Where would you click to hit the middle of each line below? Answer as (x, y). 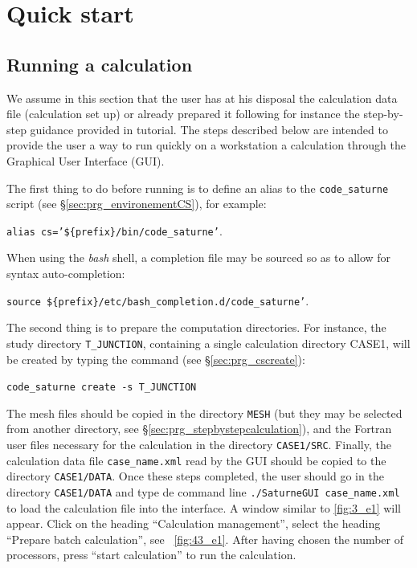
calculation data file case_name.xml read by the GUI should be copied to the (196, 460)
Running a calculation (100, 64)
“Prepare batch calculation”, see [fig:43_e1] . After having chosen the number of (205, 539)
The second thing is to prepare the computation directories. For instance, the (196, 327)
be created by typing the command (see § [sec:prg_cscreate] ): (156, 359)
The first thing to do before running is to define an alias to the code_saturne (198, 188)
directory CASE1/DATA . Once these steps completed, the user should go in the (195, 476)
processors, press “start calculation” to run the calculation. (151, 555)
